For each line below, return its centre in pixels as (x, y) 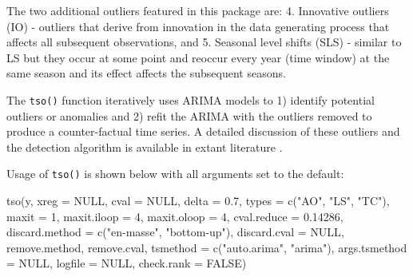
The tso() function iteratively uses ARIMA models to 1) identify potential (191, 99)
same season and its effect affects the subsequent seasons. (146, 73)
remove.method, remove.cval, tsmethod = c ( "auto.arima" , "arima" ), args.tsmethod (207, 247)
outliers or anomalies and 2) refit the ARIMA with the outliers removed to (189, 115)
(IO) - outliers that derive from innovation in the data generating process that (198, 26)
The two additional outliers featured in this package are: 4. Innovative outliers (198, 10)
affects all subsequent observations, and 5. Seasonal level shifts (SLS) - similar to (204, 42)
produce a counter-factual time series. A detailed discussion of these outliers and (203, 131)
